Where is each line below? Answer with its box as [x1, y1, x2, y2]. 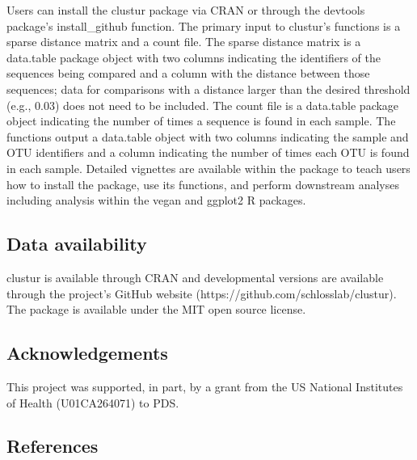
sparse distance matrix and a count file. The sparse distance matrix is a [6, 33, 361, 50]
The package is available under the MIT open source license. [6, 301, 306, 318]
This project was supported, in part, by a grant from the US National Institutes [6, 378, 403, 395]
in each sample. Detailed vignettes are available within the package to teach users [6, 159, 411, 176]
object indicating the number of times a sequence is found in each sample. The [6, 112, 396, 129]
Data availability [6, 231, 147, 256]
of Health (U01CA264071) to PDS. [6, 394, 179, 411]
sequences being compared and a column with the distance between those [6, 65, 370, 82]
